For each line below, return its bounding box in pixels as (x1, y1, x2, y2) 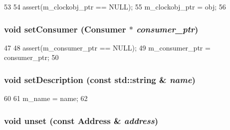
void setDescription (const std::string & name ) (4, 73, 196, 85)
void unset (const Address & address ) (4, 114, 159, 126)
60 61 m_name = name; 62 (4, 93, 88, 103)
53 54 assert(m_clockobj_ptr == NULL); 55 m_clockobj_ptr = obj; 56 (4, 1, 226, 11)
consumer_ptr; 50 (4, 52, 59, 62)
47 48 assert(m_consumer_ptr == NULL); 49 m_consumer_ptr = (4, 42, 211, 52)
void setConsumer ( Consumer (4, 22, 126, 35)
